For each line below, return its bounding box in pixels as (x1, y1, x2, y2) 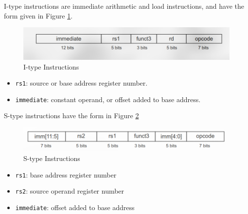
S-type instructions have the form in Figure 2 (4, 110, 139, 121)
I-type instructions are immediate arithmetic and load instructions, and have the (4, 1, 244, 11)
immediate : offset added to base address (15, 202, 135, 212)
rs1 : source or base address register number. (15, 78, 148, 88)
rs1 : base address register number (15, 169, 117, 179)
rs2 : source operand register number (15, 186, 124, 196)
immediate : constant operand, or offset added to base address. (15, 94, 201, 104)
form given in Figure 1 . (4, 10, 73, 20)
